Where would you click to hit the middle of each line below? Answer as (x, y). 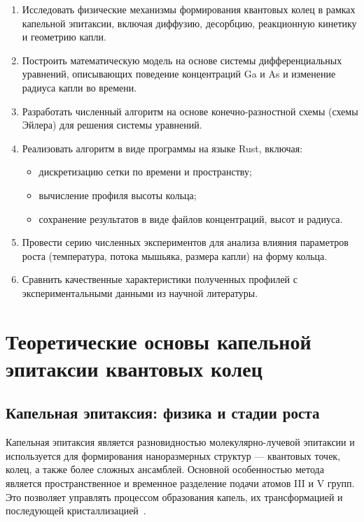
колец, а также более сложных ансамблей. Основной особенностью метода (165, 469)
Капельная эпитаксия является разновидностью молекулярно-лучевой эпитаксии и (180, 442)
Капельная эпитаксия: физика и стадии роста (163, 413)
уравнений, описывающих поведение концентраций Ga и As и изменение (179, 74)
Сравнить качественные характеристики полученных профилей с (160, 279)
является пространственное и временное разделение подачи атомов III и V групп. (180, 483)
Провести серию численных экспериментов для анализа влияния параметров (185, 242)
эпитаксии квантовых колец (134, 368)
